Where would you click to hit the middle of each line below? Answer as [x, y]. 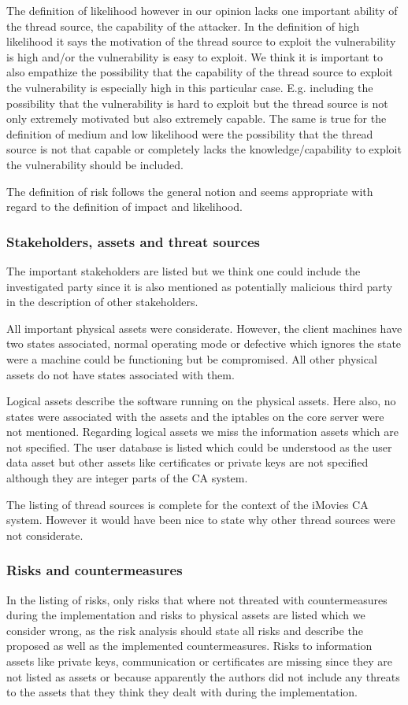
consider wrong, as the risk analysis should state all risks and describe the [185, 630]
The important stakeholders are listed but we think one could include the [184, 270]
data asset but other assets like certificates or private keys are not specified [187, 462]
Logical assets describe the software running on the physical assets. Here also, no [201, 401]
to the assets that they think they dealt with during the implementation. [182, 692]
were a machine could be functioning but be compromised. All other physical [192, 358]
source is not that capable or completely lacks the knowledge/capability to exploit [204, 149]
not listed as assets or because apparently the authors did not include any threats [203, 676]
